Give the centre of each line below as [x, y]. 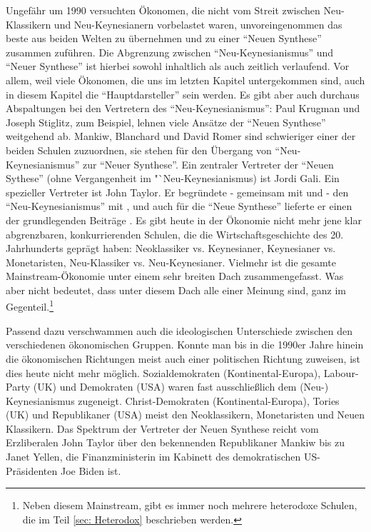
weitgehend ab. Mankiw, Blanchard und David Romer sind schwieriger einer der [181, 136]
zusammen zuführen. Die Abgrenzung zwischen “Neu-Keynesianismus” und [170, 52]
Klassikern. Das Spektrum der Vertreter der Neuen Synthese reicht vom [162, 428]
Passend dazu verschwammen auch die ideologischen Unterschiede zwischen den [179, 330]
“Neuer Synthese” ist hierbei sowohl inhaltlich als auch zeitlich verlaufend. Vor [178, 66]
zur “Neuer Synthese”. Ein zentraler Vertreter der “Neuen [208, 164]
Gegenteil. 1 [30, 306]
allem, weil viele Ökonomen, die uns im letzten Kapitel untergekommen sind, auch [185, 80]
